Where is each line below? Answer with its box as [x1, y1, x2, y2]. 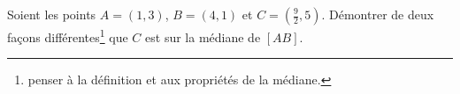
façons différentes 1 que [7, 25, 128, 46]
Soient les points [7, 5, 96, 23]
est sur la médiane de [145, 27, 261, 46]
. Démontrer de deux [321, 5, 434, 23]
